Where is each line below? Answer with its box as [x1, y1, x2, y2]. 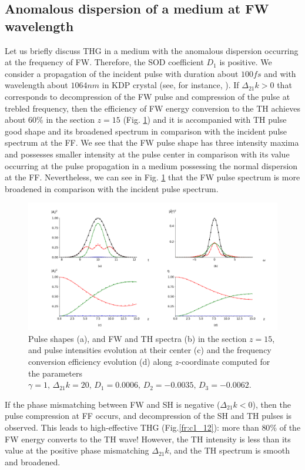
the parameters [28, 367, 82, 379]
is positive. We [219, 56, 272, 68]
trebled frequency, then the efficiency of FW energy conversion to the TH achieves [5, 102, 300, 114]
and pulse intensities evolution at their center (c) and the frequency [28, 344, 272, 356]
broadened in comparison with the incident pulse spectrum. [5, 182, 219, 194]
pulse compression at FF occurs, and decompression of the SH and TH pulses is [5, 409, 292, 422]
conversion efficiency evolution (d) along [28, 355, 173, 368]
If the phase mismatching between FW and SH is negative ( [5, 398, 220, 410]
